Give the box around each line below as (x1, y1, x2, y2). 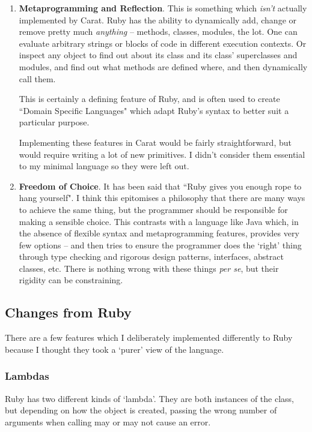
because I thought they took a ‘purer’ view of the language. (5, 343, 224, 355)
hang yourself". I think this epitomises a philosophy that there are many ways (19, 191, 305, 204)
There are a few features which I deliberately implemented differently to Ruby (5, 331, 293, 344)
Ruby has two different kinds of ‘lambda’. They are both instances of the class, (5, 392, 294, 404)
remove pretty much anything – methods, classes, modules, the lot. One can (19, 25, 298, 38)
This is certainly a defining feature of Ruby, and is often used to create (19, 92, 280, 105)
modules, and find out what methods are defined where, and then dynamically (19, 60, 308, 73)
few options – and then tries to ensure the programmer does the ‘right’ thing (19, 238, 302, 251)
